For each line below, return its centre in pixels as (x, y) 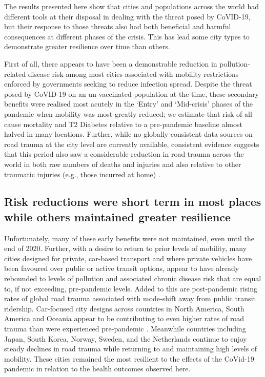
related (15, 74)
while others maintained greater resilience (118, 216)
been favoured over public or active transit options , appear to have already (122, 268)
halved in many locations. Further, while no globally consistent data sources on (128, 134)
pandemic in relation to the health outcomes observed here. (97, 369)
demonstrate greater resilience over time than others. (87, 46)
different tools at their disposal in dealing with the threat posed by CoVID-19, (127, 16)
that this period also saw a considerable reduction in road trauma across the (124, 154)
